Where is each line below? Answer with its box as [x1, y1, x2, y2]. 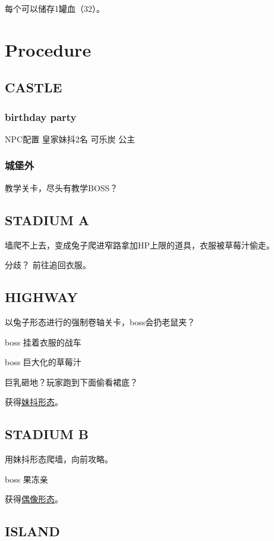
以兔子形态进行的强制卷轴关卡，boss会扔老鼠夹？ [5, 315, 196, 328]
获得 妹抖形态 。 [5, 396, 63, 408]
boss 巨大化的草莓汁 [5, 356, 81, 368]
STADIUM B [5, 425, 89, 443]
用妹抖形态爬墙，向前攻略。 [5, 453, 113, 465]
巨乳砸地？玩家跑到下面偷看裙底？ [5, 375, 138, 388]
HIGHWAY [5, 288, 78, 306]
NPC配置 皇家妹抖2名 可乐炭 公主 [5, 132, 136, 145]
